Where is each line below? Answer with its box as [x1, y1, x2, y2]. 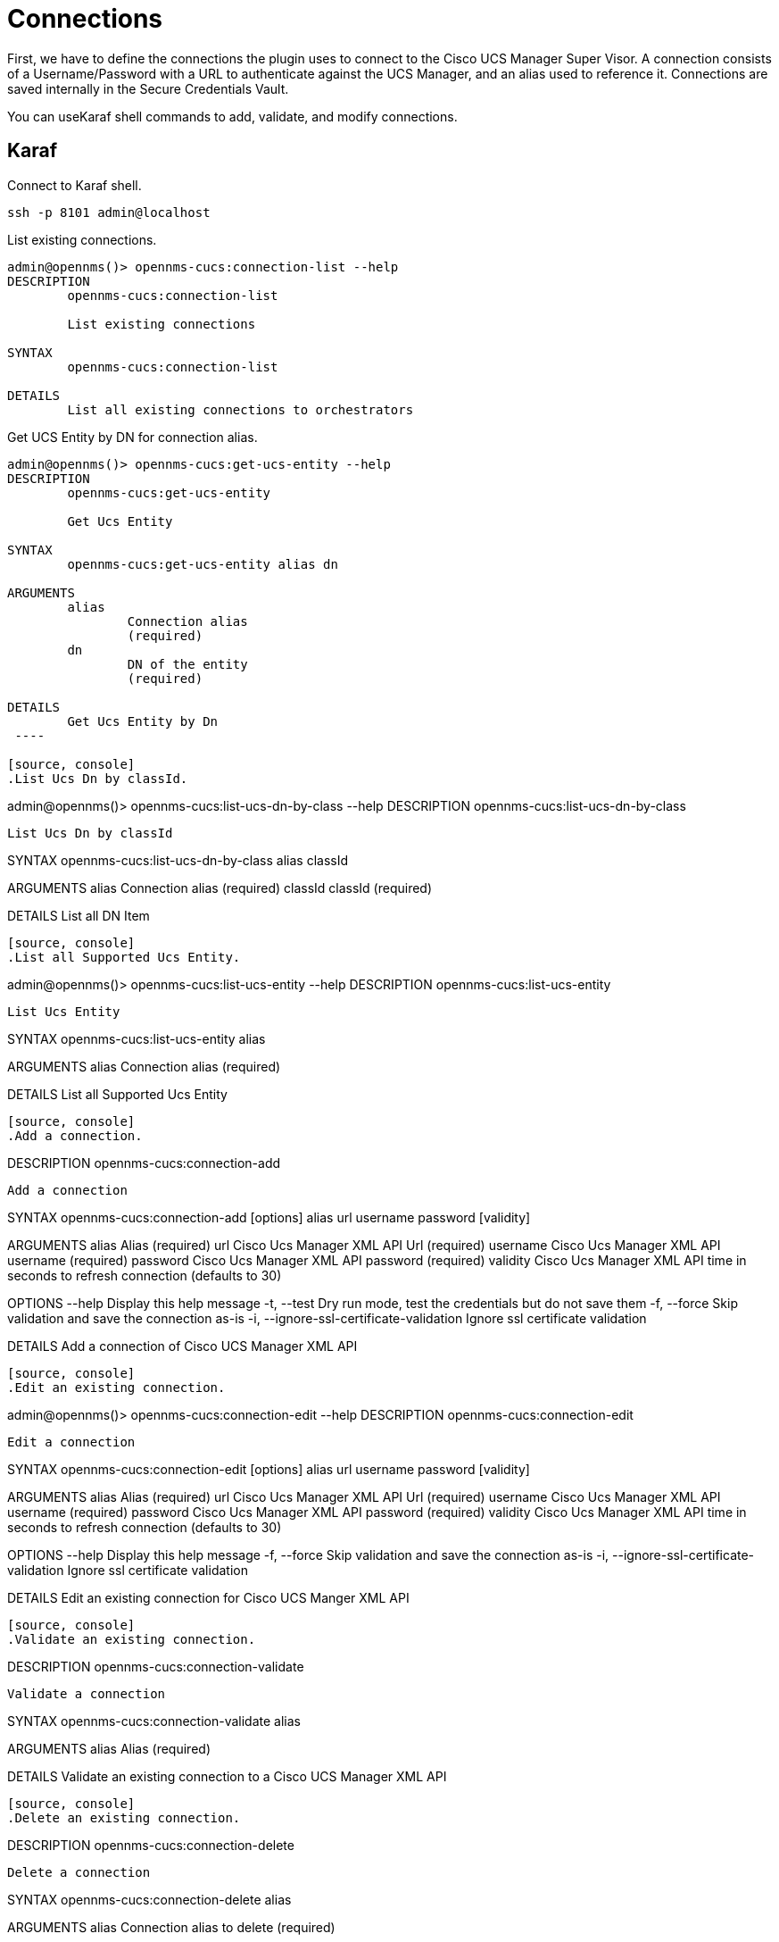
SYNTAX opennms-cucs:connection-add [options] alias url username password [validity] [7, 1209, 531, 1225]
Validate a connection [7, 1686, 166, 1701]
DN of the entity [127, 656, 248, 671]
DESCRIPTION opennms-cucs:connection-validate [7, 1658, 304, 1674]
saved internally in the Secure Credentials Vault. [7, 80, 289, 96]
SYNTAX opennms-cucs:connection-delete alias [7, 1891, 292, 1907]
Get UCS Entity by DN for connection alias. [7, 429, 258, 445]
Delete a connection [7, 1864, 151, 1879]
